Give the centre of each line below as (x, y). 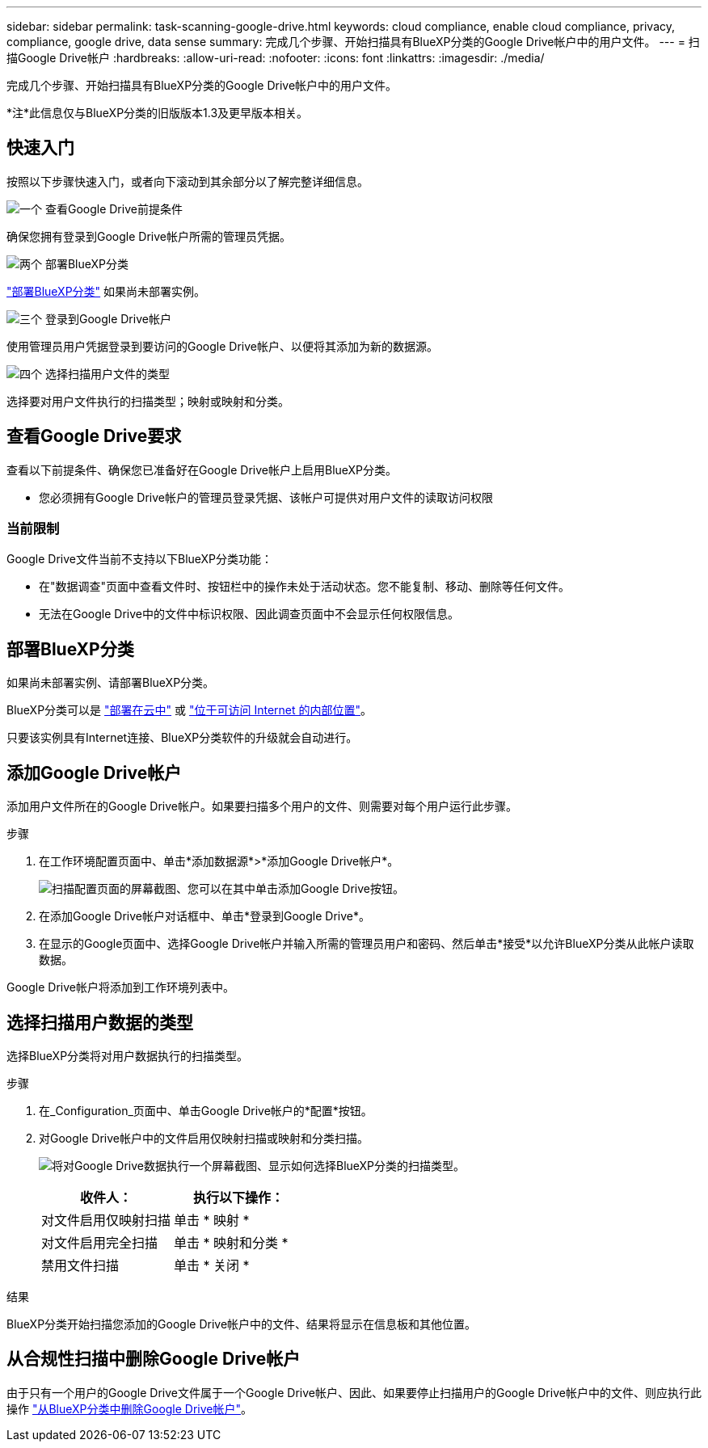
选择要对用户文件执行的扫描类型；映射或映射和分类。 (148, 401)
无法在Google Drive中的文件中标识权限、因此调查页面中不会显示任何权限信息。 (249, 614)
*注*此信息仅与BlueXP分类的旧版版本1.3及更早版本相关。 (158, 113)
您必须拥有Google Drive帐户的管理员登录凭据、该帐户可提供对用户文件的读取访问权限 (266, 497)
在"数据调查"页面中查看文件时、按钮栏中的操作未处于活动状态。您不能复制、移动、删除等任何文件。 (305, 587)
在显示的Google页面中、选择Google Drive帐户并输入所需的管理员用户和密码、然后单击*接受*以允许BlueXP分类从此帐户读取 (367, 944)
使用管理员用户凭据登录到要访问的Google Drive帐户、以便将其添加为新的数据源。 (222, 346)
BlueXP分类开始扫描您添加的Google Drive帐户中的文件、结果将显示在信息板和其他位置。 (242, 1324)
